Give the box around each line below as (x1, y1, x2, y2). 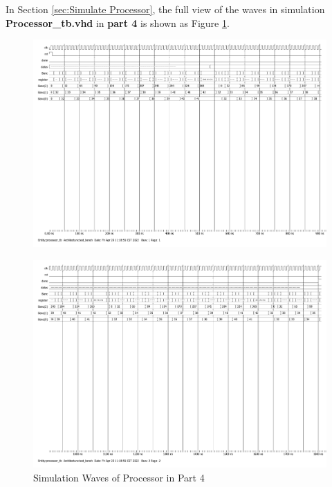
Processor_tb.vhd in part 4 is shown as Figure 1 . (6, 15, 230, 30)
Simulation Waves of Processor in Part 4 (33, 470, 205, 484)
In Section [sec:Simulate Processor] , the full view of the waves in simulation (6, 2, 325, 16)
